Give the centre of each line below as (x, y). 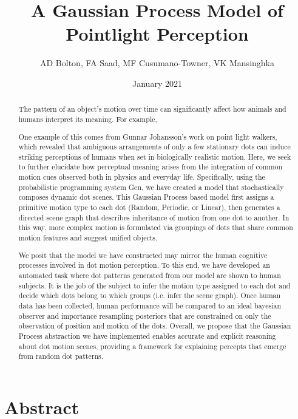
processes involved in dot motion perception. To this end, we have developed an (144, 265)
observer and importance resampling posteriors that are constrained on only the (145, 315)
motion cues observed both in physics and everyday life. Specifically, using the (142, 177)
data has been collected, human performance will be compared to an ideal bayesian (150, 305)
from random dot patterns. (61, 356)
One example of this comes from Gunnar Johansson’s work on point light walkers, (148, 136)
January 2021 (157, 83)
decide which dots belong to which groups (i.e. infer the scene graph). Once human (150, 295)
